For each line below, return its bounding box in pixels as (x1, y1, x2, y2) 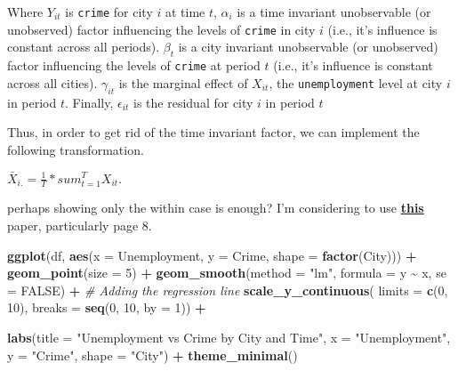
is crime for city (65, 3, 153, 20)
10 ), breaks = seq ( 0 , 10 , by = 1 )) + (7, 298, 206, 317)
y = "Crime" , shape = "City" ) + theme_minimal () (7, 345, 298, 364)
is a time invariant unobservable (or (237, 3, 431, 20)
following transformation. (7, 140, 144, 158)
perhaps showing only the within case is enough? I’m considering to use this (7, 198, 424, 217)
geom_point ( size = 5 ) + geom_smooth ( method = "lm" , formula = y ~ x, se (7, 263, 446, 282)
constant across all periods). (7, 37, 160, 56)
